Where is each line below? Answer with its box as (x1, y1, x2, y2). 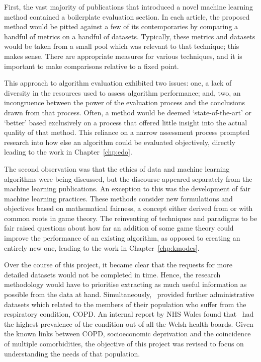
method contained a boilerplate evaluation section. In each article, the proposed (4, 11, 250, 22)
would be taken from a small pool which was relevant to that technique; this (4, 41, 239, 51)
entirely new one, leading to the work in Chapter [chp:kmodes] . (4, 242, 200, 253)
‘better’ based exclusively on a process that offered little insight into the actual (4, 117, 247, 127)
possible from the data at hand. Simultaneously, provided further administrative (4, 289, 254, 300)
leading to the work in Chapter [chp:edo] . (4, 147, 132, 157)
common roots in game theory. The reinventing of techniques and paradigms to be (4, 212, 257, 223)
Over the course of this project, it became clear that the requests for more (4, 259, 232, 270)
